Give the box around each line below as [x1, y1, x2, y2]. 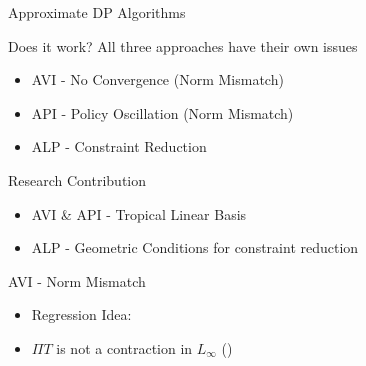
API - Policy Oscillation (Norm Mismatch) [31, 102, 294, 123]
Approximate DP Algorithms [8, 2, 186, 22]
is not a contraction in [56, 337, 193, 358]
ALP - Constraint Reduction [31, 136, 207, 157]
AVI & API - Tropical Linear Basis [31, 203, 247, 224]
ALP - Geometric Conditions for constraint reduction [31, 237, 359, 258]
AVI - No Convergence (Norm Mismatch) [31, 69, 284, 90]
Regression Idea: [31, 304, 132, 325]
